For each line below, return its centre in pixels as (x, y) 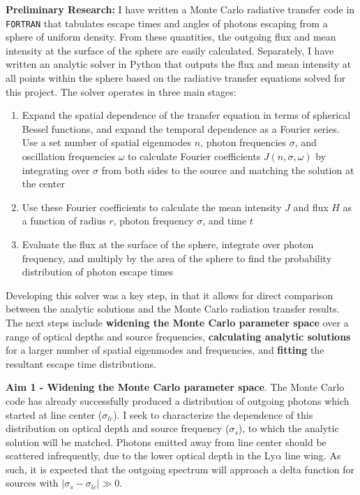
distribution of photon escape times (98, 272)
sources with (32, 483)
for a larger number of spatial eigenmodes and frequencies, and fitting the (165, 350)
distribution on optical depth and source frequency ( (118, 428)
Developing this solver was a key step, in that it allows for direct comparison (170, 295)
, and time (225, 221)
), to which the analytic (288, 428)
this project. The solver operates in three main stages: (121, 91)
